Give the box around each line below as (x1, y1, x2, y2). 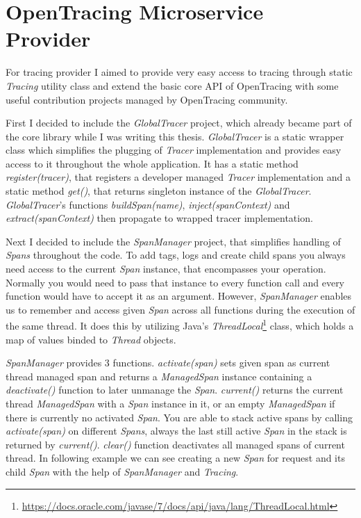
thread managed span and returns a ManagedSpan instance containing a (6, 369, 312, 383)
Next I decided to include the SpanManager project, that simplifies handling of (6, 234, 341, 248)
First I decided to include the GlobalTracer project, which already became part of (6, 115, 352, 130)
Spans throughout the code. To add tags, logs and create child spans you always (6, 248, 346, 262)
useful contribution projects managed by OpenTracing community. (6, 92, 288, 106)
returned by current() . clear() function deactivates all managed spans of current (6, 437, 345, 451)
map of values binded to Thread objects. (6, 332, 176, 346)
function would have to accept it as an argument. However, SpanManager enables (6, 289, 352, 303)
